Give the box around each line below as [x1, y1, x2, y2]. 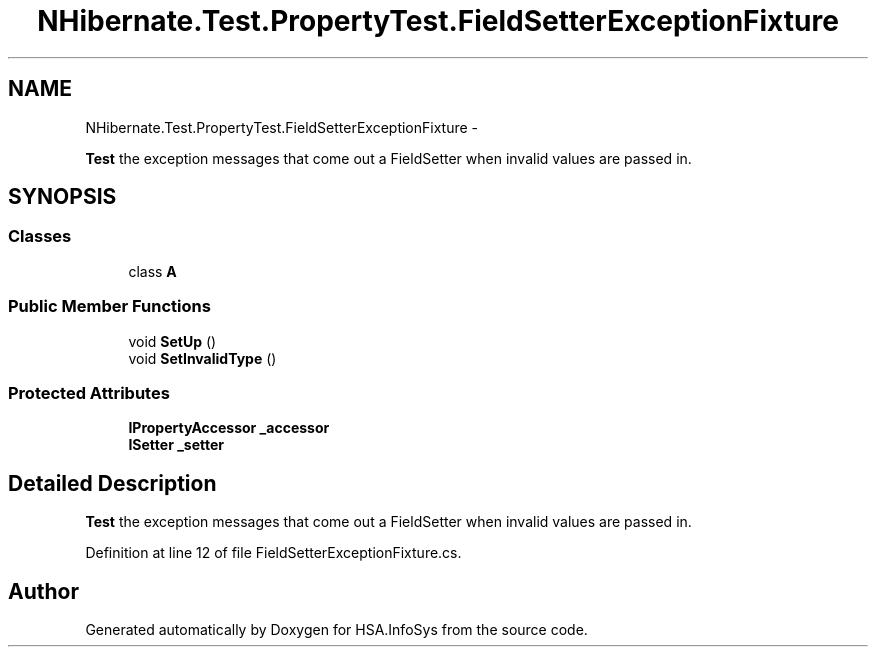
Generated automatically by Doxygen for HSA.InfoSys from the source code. [85, 621, 588, 638]
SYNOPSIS [8, 184, 117, 210]
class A [128, 262, 177, 280]
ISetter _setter [128, 436, 225, 454]
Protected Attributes [8, 382, 170, 403]
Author [8, 578, 79, 604]
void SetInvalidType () [128, 349, 277, 367]
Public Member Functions [8, 296, 211, 317]
